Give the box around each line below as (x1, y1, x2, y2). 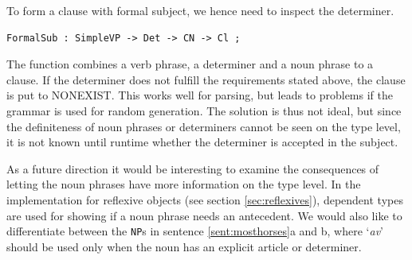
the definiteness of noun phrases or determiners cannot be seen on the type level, (6, 118, 401, 134)
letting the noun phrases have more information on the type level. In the (6, 176, 361, 192)
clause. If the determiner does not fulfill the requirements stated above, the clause (6, 71, 406, 87)
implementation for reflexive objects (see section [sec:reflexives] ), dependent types (6, 191, 403, 208)
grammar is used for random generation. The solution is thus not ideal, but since (6, 102, 402, 118)
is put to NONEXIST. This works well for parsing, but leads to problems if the (6, 87, 393, 103)
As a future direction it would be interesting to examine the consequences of (6, 160, 379, 177)
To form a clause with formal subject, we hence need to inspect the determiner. (6, 2, 394, 18)
